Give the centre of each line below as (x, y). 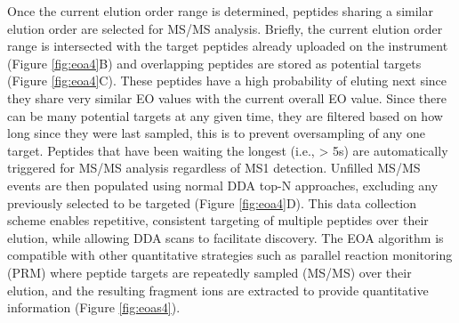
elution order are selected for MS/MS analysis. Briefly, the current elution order (225, 28)
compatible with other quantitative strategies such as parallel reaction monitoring (230, 255)
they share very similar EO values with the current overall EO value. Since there (227, 97)
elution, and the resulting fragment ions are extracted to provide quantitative (218, 290)
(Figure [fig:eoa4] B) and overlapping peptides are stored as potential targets (214, 63)
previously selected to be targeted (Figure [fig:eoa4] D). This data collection (212, 202)
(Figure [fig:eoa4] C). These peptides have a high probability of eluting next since (227, 81)
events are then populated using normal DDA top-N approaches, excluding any (223, 185)
